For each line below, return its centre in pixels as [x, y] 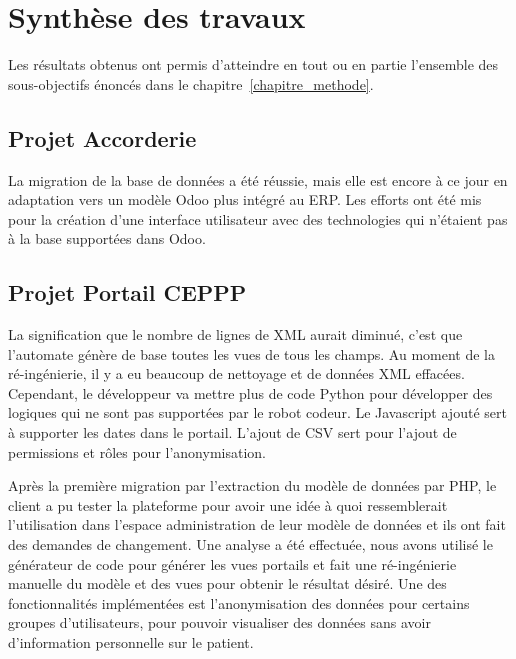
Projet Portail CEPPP [127, 292]
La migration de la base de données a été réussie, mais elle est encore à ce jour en [258, 179]
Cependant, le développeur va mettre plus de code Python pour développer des [250, 392]
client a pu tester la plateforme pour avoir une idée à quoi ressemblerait [228, 504]
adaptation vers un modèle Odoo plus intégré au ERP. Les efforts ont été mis [245, 199]
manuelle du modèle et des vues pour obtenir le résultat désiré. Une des [227, 583]
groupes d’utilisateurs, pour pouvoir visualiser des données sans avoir [219, 622]
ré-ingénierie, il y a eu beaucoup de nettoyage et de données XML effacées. [236, 373]
